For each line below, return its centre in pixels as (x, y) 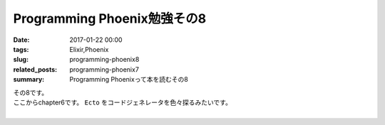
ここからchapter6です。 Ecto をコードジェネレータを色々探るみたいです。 (122, 102)
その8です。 (31, 92)
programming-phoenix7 (104, 69)
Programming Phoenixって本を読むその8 (129, 80)
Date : (21, 40)
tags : (21, 49)
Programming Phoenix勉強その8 (110, 18)
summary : (29, 80)
